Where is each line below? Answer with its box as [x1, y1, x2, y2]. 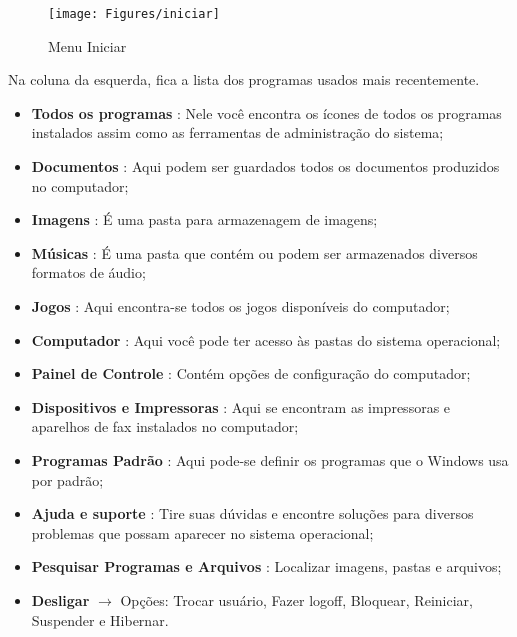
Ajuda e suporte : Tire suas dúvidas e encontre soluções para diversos [31, 503, 474, 524]
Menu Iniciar [48, 35, 127, 56]
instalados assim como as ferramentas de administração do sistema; [31, 122, 444, 143]
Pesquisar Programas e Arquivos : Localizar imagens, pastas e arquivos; [31, 556, 502, 577]
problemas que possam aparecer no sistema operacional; [31, 522, 374, 543]
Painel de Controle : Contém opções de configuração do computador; [31, 363, 471, 384]
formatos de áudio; [31, 262, 146, 283]
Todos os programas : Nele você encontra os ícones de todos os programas [31, 102, 502, 123]
